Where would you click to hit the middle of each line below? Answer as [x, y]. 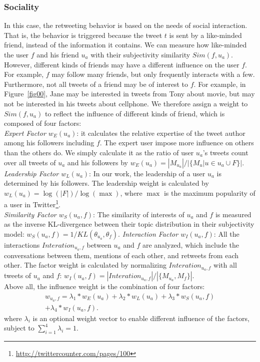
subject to [19, 328]
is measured [233, 214]
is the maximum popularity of [209, 192]
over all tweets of [30, 162]
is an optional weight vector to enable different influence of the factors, [141, 318]
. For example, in [220, 84]
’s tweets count [225, 152]
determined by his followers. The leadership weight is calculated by [106, 183]
